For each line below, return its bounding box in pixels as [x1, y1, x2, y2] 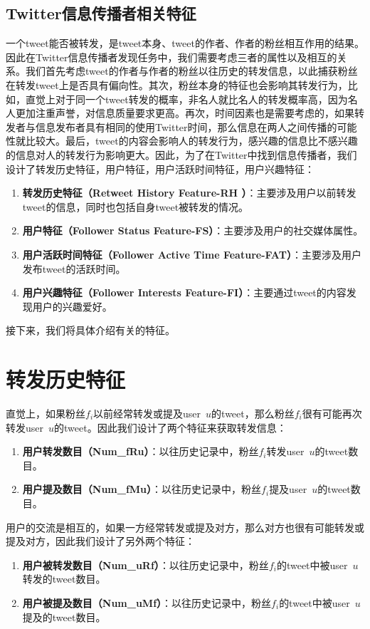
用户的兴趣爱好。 [32, 298, 112, 313]
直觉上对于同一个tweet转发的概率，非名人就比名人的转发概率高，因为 [25, 91, 348, 106]
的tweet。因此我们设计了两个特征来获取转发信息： [54, 420, 287, 435]
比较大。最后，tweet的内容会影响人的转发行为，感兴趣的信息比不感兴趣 [25, 133, 358, 148]
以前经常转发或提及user [93, 406, 201, 421]
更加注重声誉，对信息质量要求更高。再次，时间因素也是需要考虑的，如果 [15, 105, 354, 120]
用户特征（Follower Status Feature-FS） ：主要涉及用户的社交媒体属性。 [22, 223, 364, 238]
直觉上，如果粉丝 [6, 406, 85, 421]
